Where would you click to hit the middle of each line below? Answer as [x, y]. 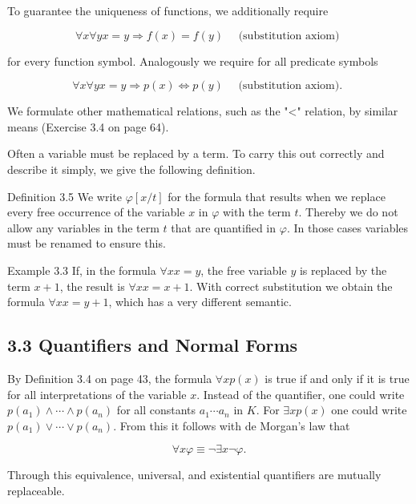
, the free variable [244, 270]
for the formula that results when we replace [277, 196]
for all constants [156, 410]
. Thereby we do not [348, 212]
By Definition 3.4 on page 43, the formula [110, 378]
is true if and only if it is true [337, 378]
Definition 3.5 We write [65, 196]
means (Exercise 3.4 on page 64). [88, 126]
